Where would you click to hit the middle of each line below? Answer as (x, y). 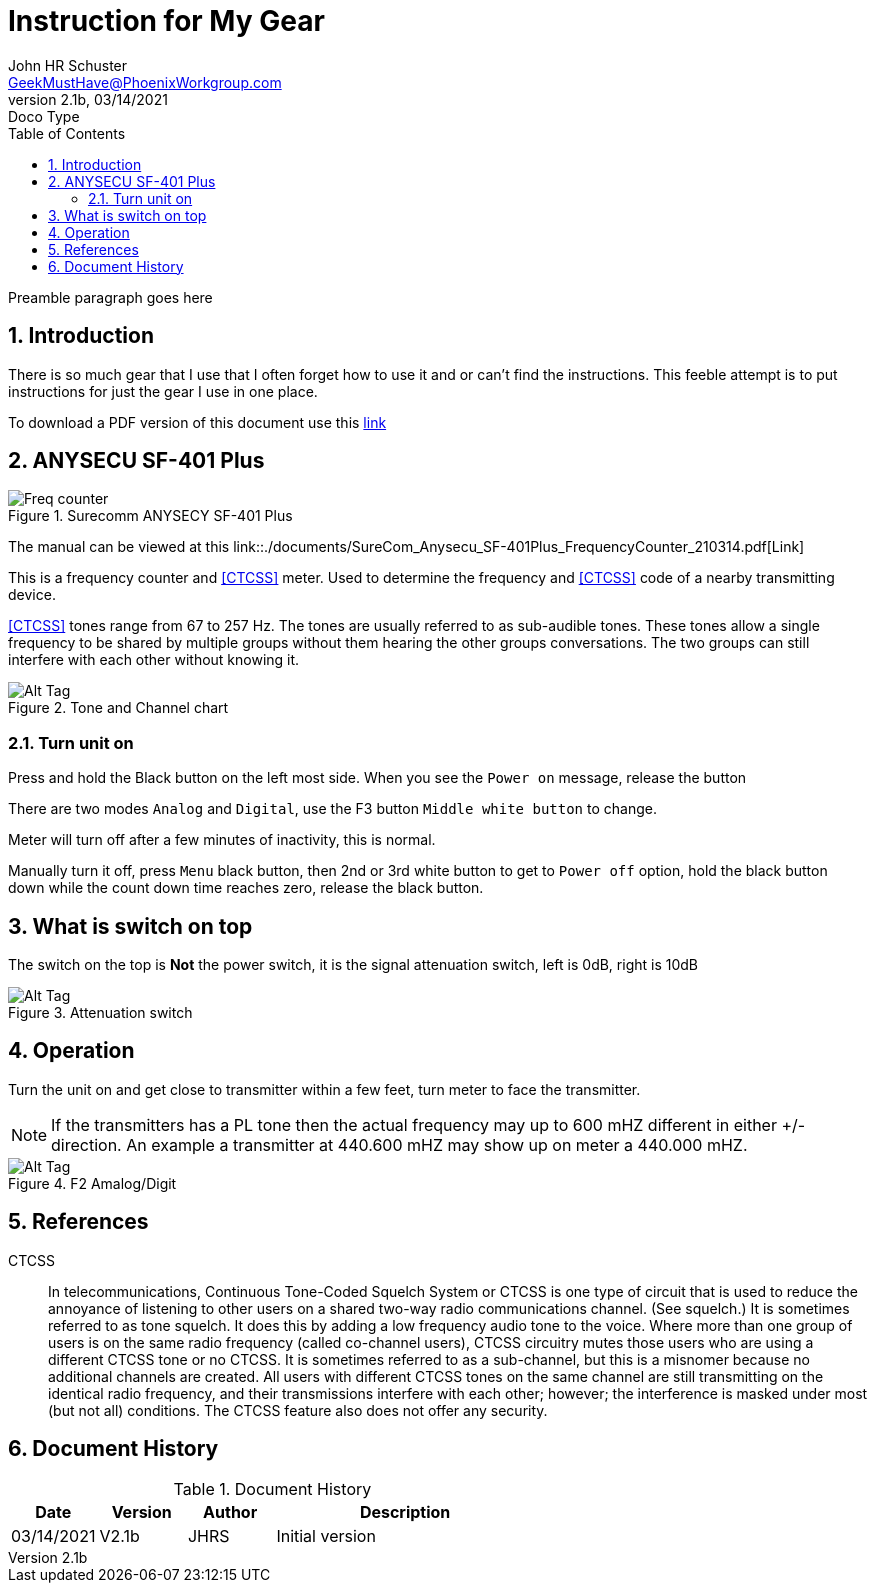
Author (230, 1511)
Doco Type (44, 116)
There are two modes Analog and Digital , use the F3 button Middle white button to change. (332, 809)
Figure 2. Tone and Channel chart (118, 708)
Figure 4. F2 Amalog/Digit (92, 1183)
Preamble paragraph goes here (110, 297)
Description (405, 1511)
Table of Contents (67, 133)
